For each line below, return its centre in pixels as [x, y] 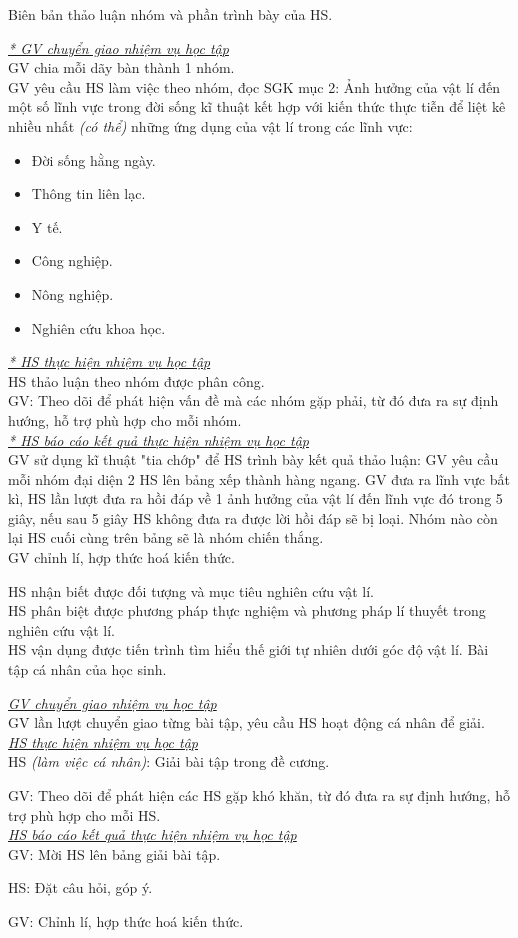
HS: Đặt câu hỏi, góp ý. [80, 887]
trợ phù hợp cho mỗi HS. [84, 814]
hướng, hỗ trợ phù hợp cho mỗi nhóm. [125, 419]
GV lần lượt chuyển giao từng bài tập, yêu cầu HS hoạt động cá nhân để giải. [246, 722]
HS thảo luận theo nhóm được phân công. [136, 380]
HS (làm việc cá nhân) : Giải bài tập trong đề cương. [169, 761]
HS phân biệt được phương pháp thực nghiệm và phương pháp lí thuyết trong [247, 610]
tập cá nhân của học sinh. [87, 669]
